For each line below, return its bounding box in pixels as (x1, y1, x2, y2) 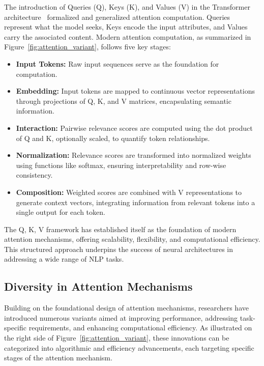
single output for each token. (16, 207, 105, 217)
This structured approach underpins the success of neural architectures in (4, 243, 233, 254)
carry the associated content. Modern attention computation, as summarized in (4, 31, 251, 42)
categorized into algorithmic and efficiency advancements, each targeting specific (4, 342, 254, 353)
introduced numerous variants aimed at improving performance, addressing (4, 312, 238, 323)
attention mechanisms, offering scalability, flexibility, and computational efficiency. (4, 234, 260, 244)
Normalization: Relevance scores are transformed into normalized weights (16, 150, 251, 160)
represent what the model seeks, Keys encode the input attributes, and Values (4, 21, 248, 32)
